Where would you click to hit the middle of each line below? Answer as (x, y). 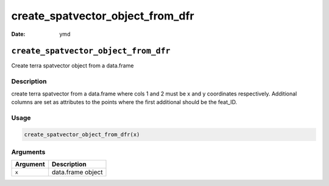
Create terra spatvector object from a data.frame (73, 66)
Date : (18, 34)
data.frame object (77, 172)
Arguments (28, 152)
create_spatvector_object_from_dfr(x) (82, 134)
